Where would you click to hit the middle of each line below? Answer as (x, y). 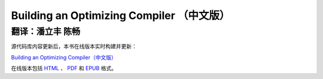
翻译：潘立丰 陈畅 (46, 31)
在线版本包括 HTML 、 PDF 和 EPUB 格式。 (64, 68)
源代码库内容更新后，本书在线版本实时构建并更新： (74, 46)
